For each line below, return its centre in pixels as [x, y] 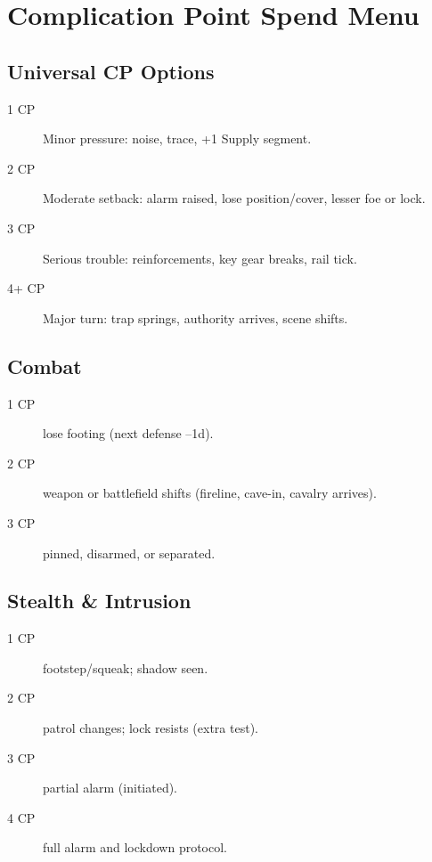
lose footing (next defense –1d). [128, 433]
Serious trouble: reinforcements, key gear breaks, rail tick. [200, 258]
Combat [45, 366]
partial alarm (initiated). [110, 788]
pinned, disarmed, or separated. [129, 553]
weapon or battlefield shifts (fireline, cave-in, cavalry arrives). [210, 493]
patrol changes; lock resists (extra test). [151, 728]
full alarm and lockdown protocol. [135, 847]
